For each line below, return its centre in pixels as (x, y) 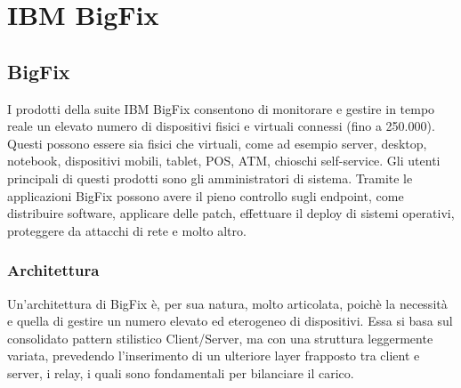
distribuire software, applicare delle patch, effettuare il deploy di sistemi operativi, (231, 213)
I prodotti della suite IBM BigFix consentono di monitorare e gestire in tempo (221, 108)
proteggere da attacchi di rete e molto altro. (127, 230)
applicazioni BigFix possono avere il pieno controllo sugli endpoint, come (206, 195)
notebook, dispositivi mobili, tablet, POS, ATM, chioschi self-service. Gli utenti (224, 161)
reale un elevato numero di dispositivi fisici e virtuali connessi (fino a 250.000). (221, 126)
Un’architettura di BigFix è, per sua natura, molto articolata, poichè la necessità (227, 303)
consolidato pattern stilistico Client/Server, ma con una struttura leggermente (220, 338)
